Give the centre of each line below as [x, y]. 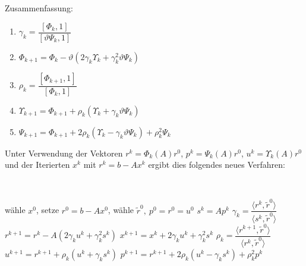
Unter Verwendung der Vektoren [64, 153]
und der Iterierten [37, 165]
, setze [48, 210]
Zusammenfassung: [39, 8]
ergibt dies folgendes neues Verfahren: [217, 165]
